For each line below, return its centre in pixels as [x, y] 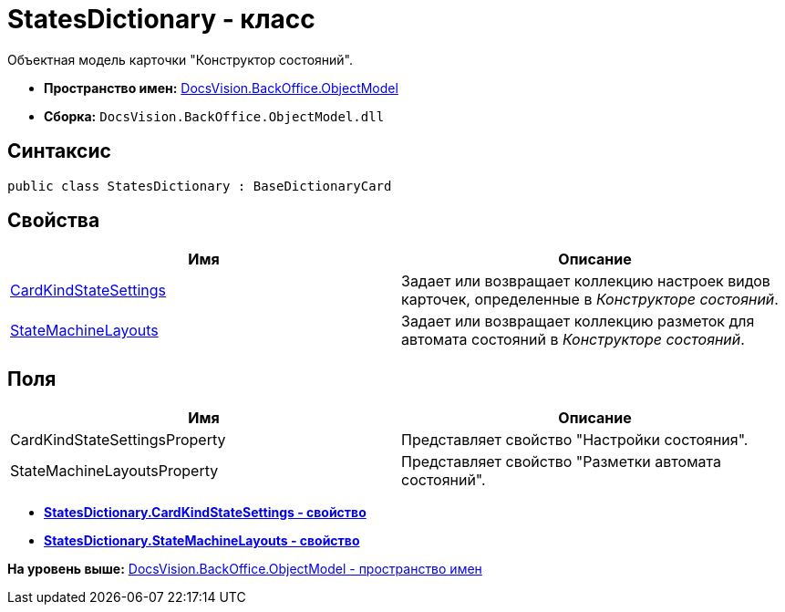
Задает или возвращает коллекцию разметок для [578, 322]
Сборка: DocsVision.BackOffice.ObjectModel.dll [214, 116]
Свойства [54, 221]
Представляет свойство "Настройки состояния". [575, 440]
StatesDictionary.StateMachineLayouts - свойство [202, 541]
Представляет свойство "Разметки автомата [561, 462]
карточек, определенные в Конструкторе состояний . [590, 300]
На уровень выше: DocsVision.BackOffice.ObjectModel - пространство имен [245, 569]
